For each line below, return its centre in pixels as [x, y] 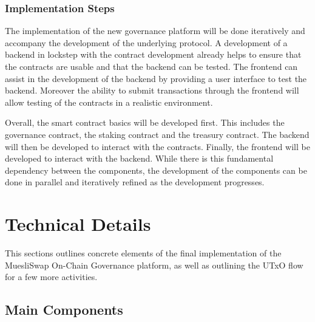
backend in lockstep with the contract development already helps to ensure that [153, 54]
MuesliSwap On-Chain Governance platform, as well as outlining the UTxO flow [154, 265]
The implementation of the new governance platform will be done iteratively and [155, 31]
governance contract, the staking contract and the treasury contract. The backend [157, 134]
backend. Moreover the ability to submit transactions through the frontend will [152, 90]
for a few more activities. [51, 277]
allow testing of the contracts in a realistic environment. [109, 102]
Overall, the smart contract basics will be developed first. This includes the [145, 122]
